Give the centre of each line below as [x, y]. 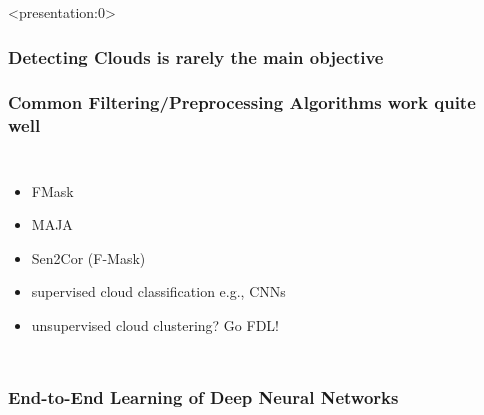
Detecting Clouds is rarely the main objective [196, 56]
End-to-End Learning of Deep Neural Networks [203, 397]
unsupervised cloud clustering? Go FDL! [155, 324]
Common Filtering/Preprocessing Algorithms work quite [242, 102]
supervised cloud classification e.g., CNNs [158, 291]
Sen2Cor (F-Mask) [88, 257]
